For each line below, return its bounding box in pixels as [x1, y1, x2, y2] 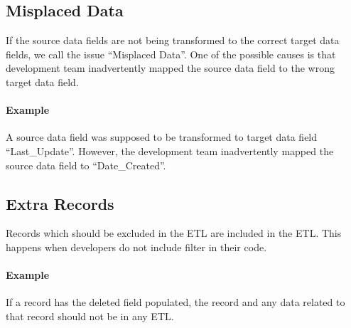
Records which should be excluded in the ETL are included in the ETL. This [6, 226, 342, 240]
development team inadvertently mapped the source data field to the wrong [6, 60, 335, 75]
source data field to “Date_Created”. [6, 157, 166, 172]
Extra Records [6, 192, 114, 214]
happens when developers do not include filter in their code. [6, 239, 267, 254]
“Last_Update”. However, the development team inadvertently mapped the [6, 143, 334, 158]
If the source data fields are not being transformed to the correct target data [6, 33, 340, 48]
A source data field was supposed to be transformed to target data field [6, 129, 318, 144]
